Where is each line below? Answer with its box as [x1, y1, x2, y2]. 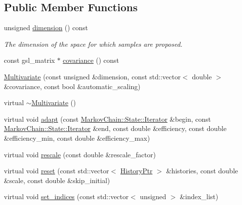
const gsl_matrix [4, 55, 55, 65]
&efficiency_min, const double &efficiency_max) [4, 132, 150, 143]
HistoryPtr [120, 166, 153, 176]
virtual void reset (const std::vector [4, 166, 109, 176]
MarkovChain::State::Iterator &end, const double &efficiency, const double [4, 123, 227, 133]
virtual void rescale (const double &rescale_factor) [4, 149, 156, 159]
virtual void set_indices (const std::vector [4, 191, 129, 202]
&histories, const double [166, 166, 238, 176]
